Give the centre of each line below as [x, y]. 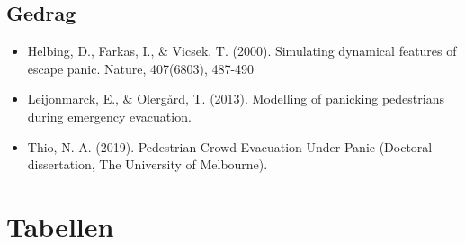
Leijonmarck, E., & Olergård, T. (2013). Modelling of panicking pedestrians [236, 99]
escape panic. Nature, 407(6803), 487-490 [141, 68]
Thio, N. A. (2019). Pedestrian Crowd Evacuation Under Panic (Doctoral [230, 146]
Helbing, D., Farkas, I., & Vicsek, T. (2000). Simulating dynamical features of [242, 51]
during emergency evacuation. [109, 116]
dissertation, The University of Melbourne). [148, 164]
